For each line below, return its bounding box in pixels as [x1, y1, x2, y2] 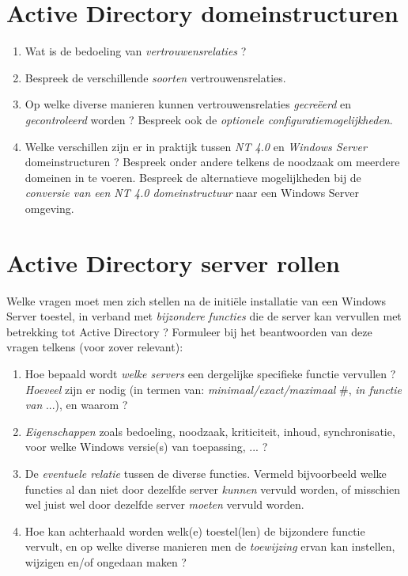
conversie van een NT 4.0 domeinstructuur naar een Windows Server [25, 184, 360, 201]
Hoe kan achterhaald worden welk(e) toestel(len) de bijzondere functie [25, 522, 365, 539]
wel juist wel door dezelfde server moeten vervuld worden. [25, 496, 304, 513]
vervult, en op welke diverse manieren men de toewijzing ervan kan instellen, [25, 538, 395, 555]
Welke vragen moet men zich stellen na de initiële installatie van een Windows [6, 292, 387, 309]
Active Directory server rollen [6, 246, 340, 279]
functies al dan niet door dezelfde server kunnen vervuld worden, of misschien [25, 480, 401, 497]
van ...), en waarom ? [25, 396, 128, 413]
